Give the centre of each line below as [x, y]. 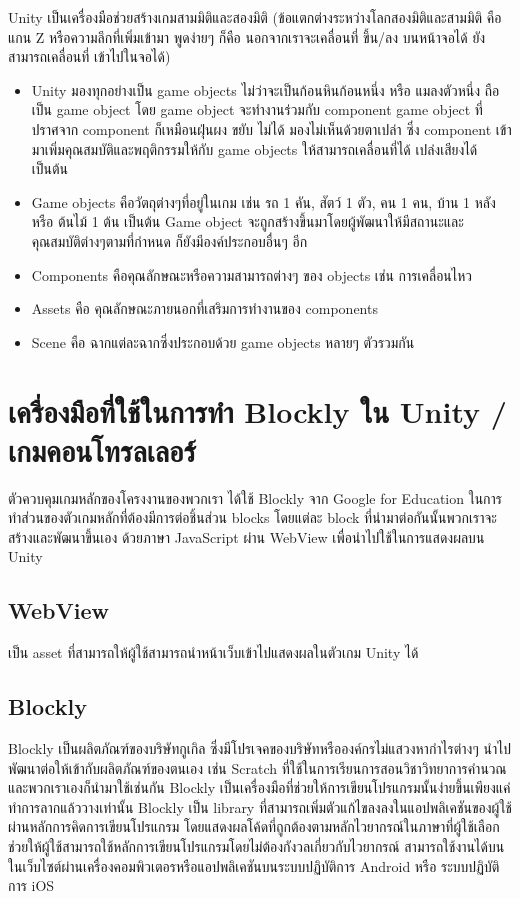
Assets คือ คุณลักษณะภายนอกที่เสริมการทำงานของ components [204, 308]
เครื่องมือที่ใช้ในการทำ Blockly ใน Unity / [257, 410]
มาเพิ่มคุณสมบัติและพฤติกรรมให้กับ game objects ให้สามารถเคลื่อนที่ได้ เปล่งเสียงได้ [254, 148]
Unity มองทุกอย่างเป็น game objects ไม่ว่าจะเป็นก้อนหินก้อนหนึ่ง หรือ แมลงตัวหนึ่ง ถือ [265, 89]
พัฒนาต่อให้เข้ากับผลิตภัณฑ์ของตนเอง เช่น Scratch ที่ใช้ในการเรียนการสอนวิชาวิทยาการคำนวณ [257, 767]
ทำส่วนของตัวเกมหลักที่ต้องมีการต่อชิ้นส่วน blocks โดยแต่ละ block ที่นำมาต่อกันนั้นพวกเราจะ [252, 517]
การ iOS [31, 885]
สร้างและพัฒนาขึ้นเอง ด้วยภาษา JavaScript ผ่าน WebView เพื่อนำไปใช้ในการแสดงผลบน [246, 536]
